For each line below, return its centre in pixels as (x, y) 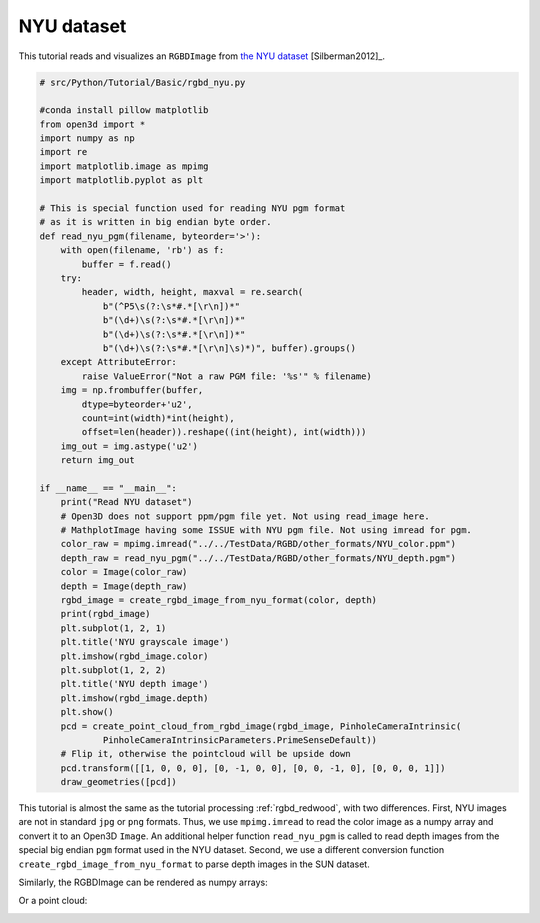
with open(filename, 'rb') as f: (142, 250)
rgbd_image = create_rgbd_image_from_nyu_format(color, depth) (219, 599)
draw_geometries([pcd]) (118, 782)
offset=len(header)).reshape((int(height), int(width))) (224, 432)
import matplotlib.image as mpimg (124, 166)
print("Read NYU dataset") (127, 502)
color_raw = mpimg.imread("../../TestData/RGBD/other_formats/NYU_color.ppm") (258, 544)
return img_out (97, 460)
